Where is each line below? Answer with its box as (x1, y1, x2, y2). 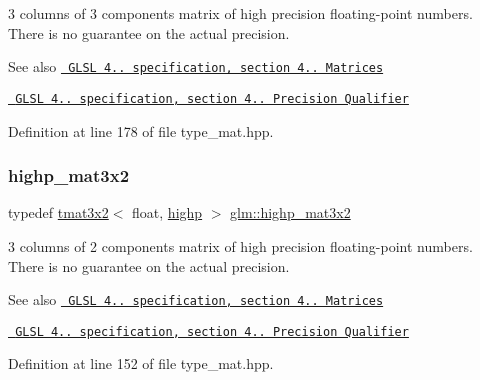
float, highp (132, 202, 203, 223)
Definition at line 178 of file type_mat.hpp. (8, 120, 274, 141)
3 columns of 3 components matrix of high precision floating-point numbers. (8, 3, 473, 23)
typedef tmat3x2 (8, 202, 109, 223)
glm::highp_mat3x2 (230, 202, 351, 223)
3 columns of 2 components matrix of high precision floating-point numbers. (8, 235, 473, 256)
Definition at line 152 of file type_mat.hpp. (8, 353, 274, 374)
